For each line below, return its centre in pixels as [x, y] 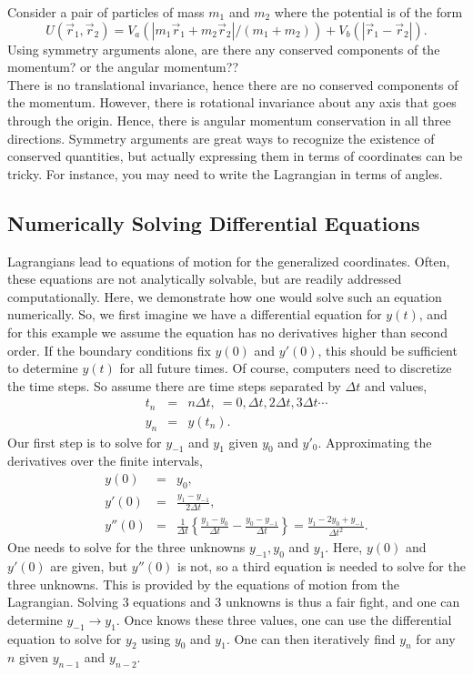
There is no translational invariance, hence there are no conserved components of [233, 84]
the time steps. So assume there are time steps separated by [174, 385]
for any [436, 638]
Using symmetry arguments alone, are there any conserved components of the [224, 49]
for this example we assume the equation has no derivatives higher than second [227, 332]
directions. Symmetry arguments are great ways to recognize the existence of [221, 138]
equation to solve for [65, 638]
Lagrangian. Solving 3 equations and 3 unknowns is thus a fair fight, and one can [234, 602]
